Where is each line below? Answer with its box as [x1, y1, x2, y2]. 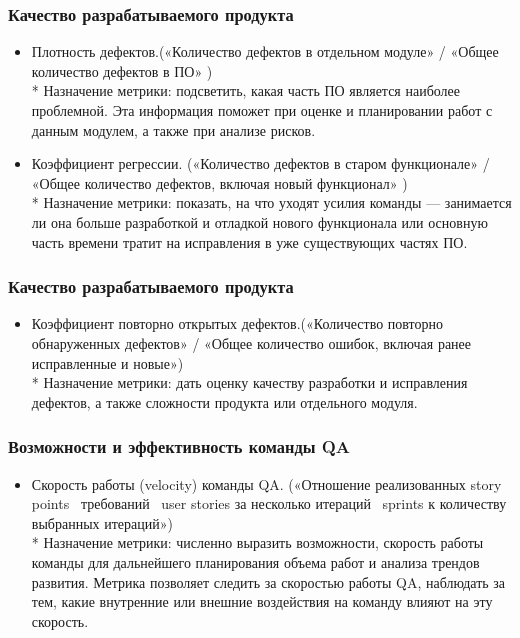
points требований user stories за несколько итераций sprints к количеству [31, 493, 507, 514]
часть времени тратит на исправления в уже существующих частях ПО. [31, 231, 468, 252]
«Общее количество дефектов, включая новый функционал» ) [31, 172, 408, 193]
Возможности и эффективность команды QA [8, 434, 351, 459]
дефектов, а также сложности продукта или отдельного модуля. [31, 391, 418, 412]
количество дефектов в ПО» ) [31, 60, 213, 81]
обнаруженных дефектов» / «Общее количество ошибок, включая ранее [31, 332, 472, 353]
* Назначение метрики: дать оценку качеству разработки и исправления [31, 372, 468, 393]
